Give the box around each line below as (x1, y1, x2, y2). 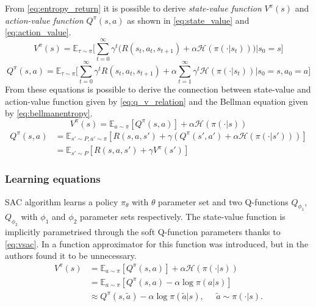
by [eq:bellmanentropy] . (5, 107, 93, 119)
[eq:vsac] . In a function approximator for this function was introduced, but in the (5, 237, 309, 250)
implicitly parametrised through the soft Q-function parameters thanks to (5, 225, 281, 238)
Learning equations (5, 171, 101, 186)
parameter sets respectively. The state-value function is (79, 210, 285, 223)
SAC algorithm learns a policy (5, 195, 118, 208)
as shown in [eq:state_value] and (127, 13, 250, 26)
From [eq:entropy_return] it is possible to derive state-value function (5, 2, 262, 14)
